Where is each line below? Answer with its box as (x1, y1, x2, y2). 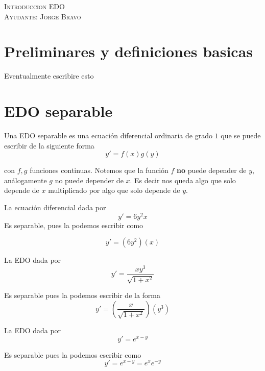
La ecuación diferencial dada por (4, 202, 106, 212)
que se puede (221, 130, 261, 141)
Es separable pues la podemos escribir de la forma (4, 290, 160, 301)
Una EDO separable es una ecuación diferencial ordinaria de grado (4, 130, 212, 141)
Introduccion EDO (4, 1, 65, 11)
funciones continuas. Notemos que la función (30, 165, 168, 176)
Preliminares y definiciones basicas (4, 41, 253, 62)
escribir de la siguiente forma (4, 140, 94, 151)
